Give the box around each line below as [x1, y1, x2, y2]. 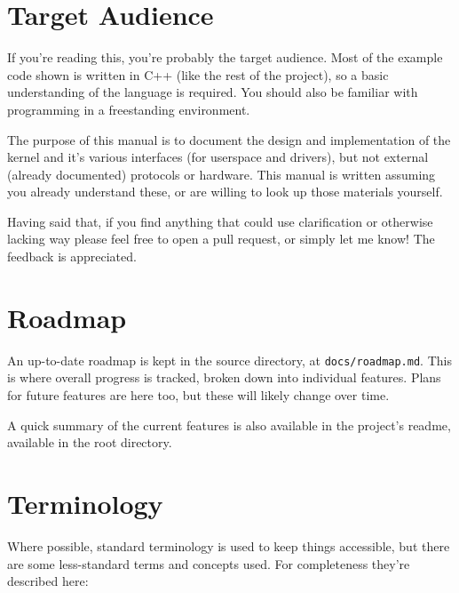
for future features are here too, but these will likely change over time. [7, 386, 390, 405]
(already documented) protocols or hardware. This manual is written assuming [7, 164, 436, 183]
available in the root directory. [7, 433, 172, 452]
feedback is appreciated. [7, 247, 137, 266]
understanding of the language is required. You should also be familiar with [7, 83, 418, 101]
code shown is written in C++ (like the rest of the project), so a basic [7, 65, 389, 84]
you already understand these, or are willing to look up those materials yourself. [7, 182, 443, 201]
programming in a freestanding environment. [7, 100, 250, 118]
